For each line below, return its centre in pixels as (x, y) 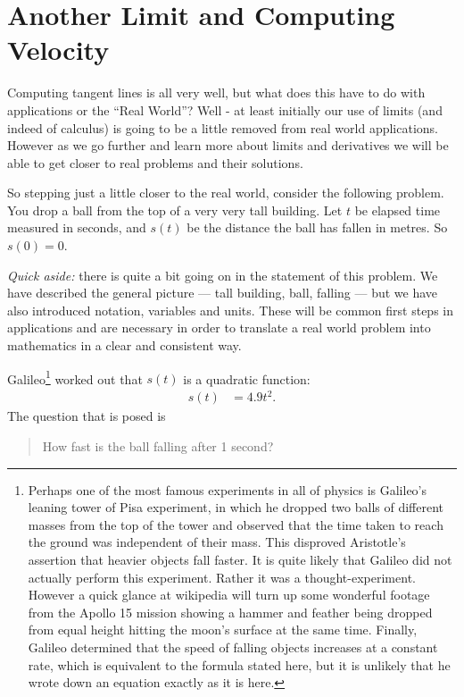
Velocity (58, 50)
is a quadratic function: (247, 378)
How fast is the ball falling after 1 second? (158, 446)
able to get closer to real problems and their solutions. (155, 162)
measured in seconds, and (77, 227)
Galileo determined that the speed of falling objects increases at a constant (233, 647)
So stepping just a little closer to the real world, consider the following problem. (226, 193)
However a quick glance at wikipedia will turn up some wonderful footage (229, 595)
